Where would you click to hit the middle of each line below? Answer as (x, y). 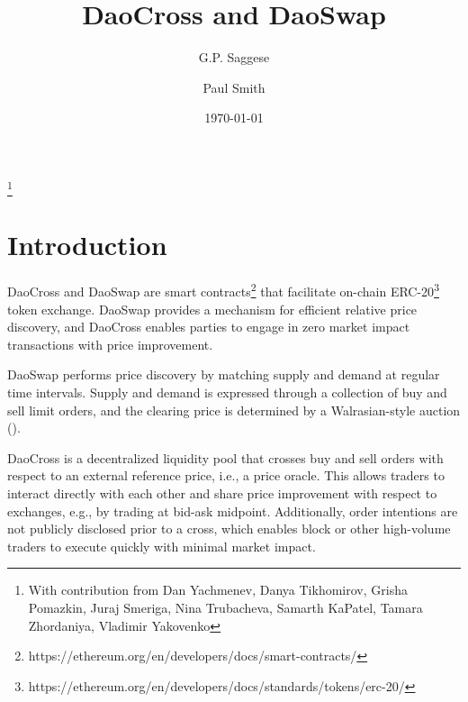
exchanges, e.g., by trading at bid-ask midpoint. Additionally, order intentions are (233, 511)
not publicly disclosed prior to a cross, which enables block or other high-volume (229, 529)
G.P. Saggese (234, 57)
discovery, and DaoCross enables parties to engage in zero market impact (209, 327)
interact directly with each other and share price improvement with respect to (222, 492)
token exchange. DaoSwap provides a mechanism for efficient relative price (212, 309)
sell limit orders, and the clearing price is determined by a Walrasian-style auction (234, 410)
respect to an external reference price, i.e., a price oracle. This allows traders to (226, 475)
